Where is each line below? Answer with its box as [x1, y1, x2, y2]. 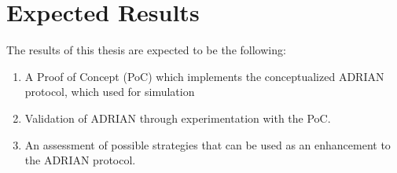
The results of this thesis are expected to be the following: [6, 42, 286, 58]
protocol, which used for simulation [24, 83, 195, 100]
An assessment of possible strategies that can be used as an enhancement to [24, 136, 391, 153]
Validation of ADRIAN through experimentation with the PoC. [24, 109, 331, 126]
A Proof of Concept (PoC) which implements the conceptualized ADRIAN [24, 68, 384, 84]
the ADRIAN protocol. [24, 152, 136, 168]
